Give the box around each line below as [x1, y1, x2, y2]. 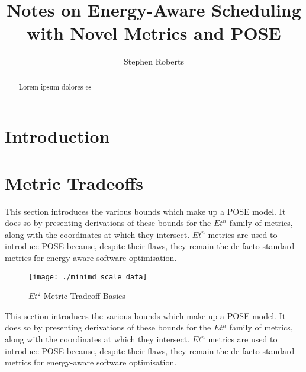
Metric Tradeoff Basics [43, 290, 125, 302]
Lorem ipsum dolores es [18, 81, 92, 91]
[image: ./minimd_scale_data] [28, 272, 147, 281]
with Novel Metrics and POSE [27, 21, 281, 45]
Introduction [5, 124, 110, 148]
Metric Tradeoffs [5, 170, 143, 195]
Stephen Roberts [124, 55, 184, 68]
